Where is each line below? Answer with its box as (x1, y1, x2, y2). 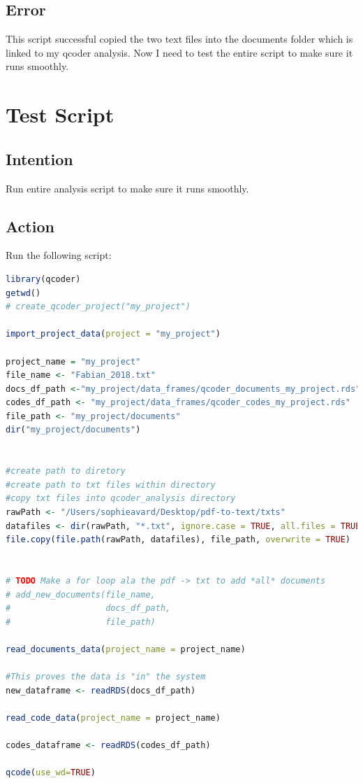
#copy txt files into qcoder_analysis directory (6, 493, 236, 504)
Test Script (6, 100, 114, 129)
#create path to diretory (6, 466, 126, 477)
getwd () (6, 288, 41, 298)
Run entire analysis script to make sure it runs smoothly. (6, 181, 249, 195)
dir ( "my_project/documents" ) (6, 425, 141, 435)
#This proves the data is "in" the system (6, 672, 206, 682)
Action (6, 215, 54, 237)
